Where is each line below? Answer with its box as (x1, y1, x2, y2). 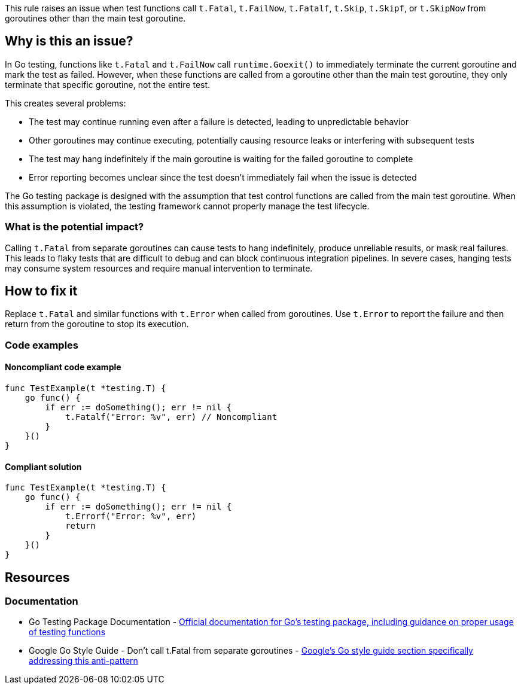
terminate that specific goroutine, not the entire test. (5, 79, 211, 90)
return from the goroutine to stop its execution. (5, 319, 189, 330)
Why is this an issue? (5, 33, 133, 49)
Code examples (5, 339, 79, 351)
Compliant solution (5, 461, 82, 472)
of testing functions (29, 627, 106, 638)
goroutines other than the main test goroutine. (5, 13, 186, 23)
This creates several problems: (5, 97, 126, 108)
